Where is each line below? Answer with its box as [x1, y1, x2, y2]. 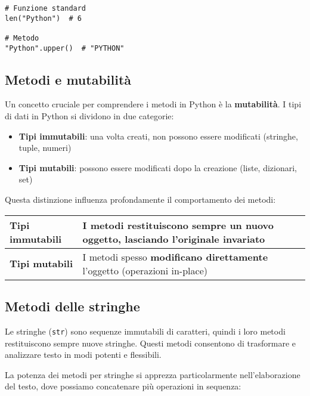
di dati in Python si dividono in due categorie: [5, 110, 174, 122]
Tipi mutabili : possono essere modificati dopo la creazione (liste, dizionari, [18, 161, 297, 174]
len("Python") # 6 [5, 14, 82, 23]
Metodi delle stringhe [5, 297, 140, 315]
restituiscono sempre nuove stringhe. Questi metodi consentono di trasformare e [5, 336, 296, 349]
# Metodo [5, 33, 39, 42]
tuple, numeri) [18, 141, 72, 154]
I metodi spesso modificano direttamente [82, 249, 268, 264]
